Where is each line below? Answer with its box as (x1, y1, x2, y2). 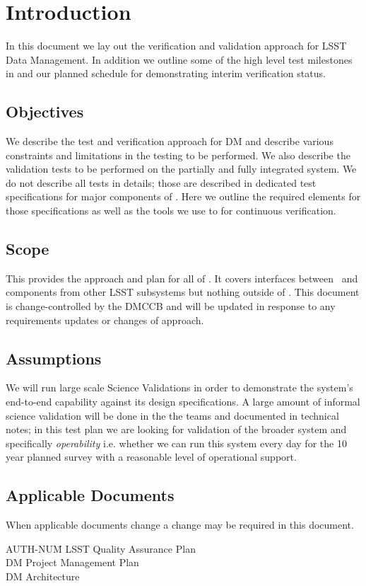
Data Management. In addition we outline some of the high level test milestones (6, 52, 353, 67)
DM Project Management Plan (6, 555, 139, 570)
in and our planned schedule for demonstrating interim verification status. (6, 66, 326, 81)
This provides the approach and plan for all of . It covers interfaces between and (6, 270, 358, 285)
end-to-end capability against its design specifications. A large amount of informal (6, 394, 360, 409)
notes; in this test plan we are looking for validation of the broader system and (6, 422, 347, 437)
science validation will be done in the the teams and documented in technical (6, 408, 339, 423)
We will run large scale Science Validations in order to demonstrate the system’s (6, 380, 353, 395)
